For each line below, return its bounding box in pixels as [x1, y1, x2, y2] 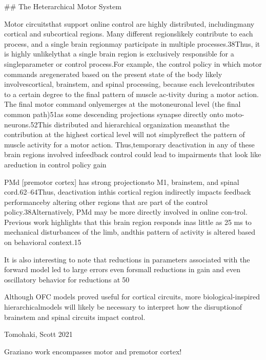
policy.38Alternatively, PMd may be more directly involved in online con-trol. [4, 206, 248, 217]
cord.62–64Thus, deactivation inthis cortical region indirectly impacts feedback [4, 186, 251, 197]
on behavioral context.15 [4, 237, 81, 248]
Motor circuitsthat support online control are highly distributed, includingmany [4, 18, 255, 29]
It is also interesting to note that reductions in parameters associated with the [4, 254, 250, 264]
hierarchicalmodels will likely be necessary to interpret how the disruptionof [4, 301, 242, 312]
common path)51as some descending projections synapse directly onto [4, 108, 223, 119]
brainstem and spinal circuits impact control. [4, 311, 146, 322]
